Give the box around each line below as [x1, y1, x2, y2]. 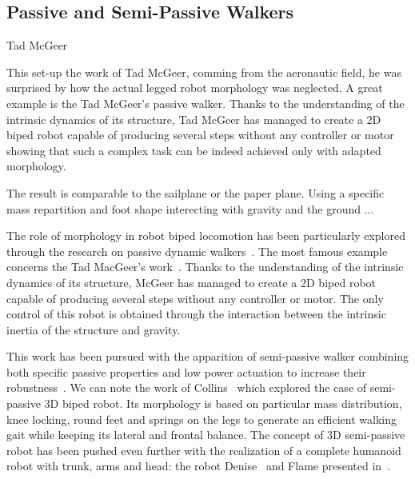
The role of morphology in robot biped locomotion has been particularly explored [6, 227, 405, 244]
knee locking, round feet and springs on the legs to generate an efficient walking [6, 410, 397, 427]
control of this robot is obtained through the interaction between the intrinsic [6, 305, 386, 322]
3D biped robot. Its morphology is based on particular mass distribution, [44, 395, 402, 412]
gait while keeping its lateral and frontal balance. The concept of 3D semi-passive [6, 426, 405, 443]
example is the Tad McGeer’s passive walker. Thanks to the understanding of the [6, 94, 405, 111]
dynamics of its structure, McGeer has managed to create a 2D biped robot [6, 273, 376, 290]
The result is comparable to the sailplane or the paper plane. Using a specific [6, 184, 385, 201]
